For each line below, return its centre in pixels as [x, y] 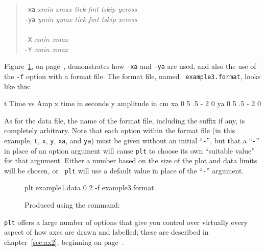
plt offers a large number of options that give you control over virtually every [126, 222]
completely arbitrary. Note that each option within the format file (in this [120, 130]
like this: [18, 86]
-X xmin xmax [46, 39]
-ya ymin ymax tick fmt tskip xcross [81, 19]
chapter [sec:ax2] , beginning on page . [64, 242]
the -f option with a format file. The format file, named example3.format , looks [132, 76]
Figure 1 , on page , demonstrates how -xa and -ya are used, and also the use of [130, 66]
